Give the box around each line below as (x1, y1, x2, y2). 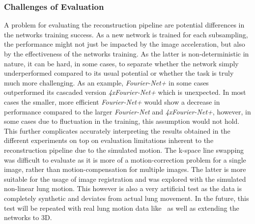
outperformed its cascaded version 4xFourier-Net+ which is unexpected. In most (4, 87, 246, 97)
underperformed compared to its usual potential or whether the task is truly (4, 68, 234, 78)
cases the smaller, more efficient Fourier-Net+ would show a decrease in (4, 96, 220, 107)
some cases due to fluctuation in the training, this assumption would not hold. (4, 116, 240, 126)
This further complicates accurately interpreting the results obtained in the (4, 125, 230, 136)
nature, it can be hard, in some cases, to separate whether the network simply (4, 58, 239, 68)
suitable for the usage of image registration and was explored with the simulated (4, 173, 246, 184)
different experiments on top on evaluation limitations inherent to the (4, 135, 214, 145)
